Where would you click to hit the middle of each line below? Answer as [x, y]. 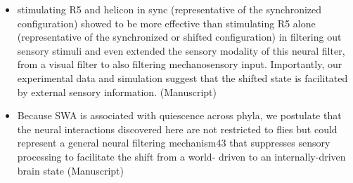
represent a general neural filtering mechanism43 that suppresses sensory [174, 143]
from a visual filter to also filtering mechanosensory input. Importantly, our [180, 64]
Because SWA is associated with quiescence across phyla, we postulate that [179, 115]
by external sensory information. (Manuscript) [117, 91]
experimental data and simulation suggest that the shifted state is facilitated [182, 77]
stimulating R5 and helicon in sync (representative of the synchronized [169, 9]
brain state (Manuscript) [70, 170]
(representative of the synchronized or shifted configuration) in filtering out [179, 37]
